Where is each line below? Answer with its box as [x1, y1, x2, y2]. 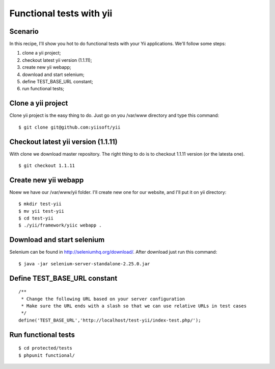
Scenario [9, 27, 39, 36]
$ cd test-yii [18, 215, 53, 222]
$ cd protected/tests [18, 345, 72, 351]
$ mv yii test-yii [18, 208, 65, 214]
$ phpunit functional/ [18, 352, 75, 358]
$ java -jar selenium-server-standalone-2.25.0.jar [18, 261, 150, 266]
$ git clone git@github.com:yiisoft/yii [18, 124, 121, 130]
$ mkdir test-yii [18, 201, 62, 207]
